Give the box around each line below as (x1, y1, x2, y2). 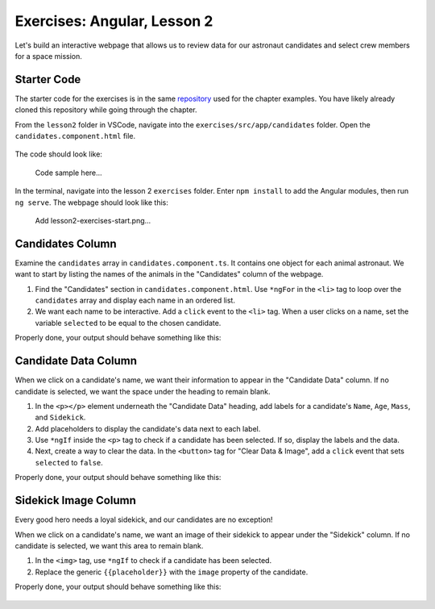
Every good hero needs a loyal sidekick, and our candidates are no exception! (14, 515, 273, 524)
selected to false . (35, 457, 104, 467)
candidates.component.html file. (14, 131, 136, 141)
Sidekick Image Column (14, 494, 136, 507)
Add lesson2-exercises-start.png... (35, 215, 151, 225)
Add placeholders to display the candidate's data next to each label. (35, 423, 261, 433)
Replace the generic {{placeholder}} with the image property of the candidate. (35, 567, 309, 577)
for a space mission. (14, 51, 82, 60)
